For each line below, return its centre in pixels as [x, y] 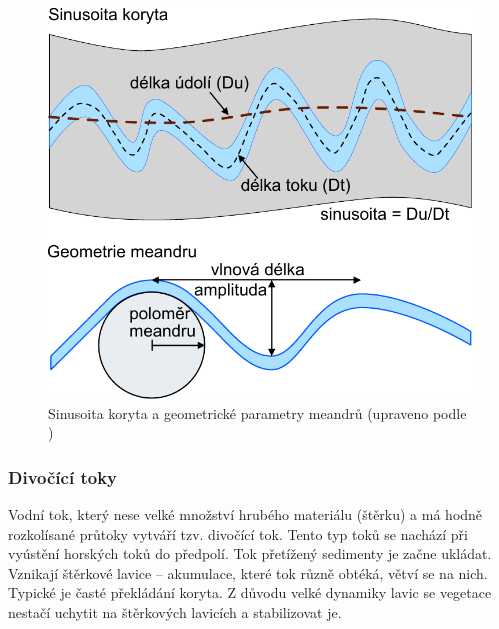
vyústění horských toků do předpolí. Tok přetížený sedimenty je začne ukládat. [250, 553]
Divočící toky [62, 476]
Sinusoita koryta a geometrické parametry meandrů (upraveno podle [257, 412]
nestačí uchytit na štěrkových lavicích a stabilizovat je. [175, 611]
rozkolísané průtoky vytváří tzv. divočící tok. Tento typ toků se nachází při [238, 533]
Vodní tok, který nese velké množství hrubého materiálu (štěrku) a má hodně [245, 514]
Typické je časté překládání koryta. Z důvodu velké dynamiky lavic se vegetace [250, 592]
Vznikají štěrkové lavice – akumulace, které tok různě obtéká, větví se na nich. [248, 572]
